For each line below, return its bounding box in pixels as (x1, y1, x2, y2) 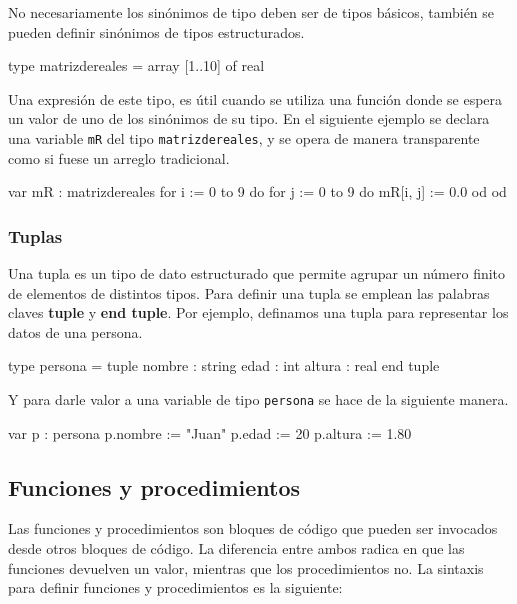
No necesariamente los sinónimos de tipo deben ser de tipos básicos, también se (8, 2, 495, 22)
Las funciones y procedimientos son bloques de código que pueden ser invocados (8, 518, 498, 539)
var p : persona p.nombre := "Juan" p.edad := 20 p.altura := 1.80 (8, 422, 412, 443)
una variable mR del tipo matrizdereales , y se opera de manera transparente (8, 127, 480, 148)
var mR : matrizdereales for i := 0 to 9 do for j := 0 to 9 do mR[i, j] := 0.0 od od (8, 181, 507, 202)
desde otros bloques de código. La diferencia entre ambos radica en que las (8, 538, 465, 559)
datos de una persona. (8, 321, 143, 342)
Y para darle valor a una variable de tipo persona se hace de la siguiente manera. (8, 389, 509, 409)
